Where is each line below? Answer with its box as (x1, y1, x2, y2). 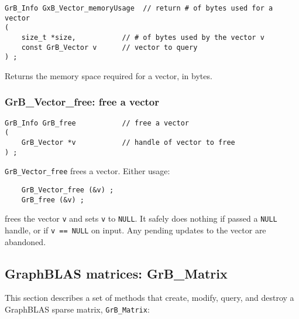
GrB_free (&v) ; (21, 195, 85, 204)
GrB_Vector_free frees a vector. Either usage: (5, 165, 170, 177)
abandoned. (5, 235, 46, 247)
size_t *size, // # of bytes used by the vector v (21, 33, 264, 42)
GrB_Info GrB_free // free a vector (5, 118, 189, 127)
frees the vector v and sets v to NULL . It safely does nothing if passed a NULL (5, 212, 277, 225)
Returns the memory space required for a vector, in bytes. (5, 69, 212, 82)
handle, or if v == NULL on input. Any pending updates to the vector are (5, 224, 266, 236)
